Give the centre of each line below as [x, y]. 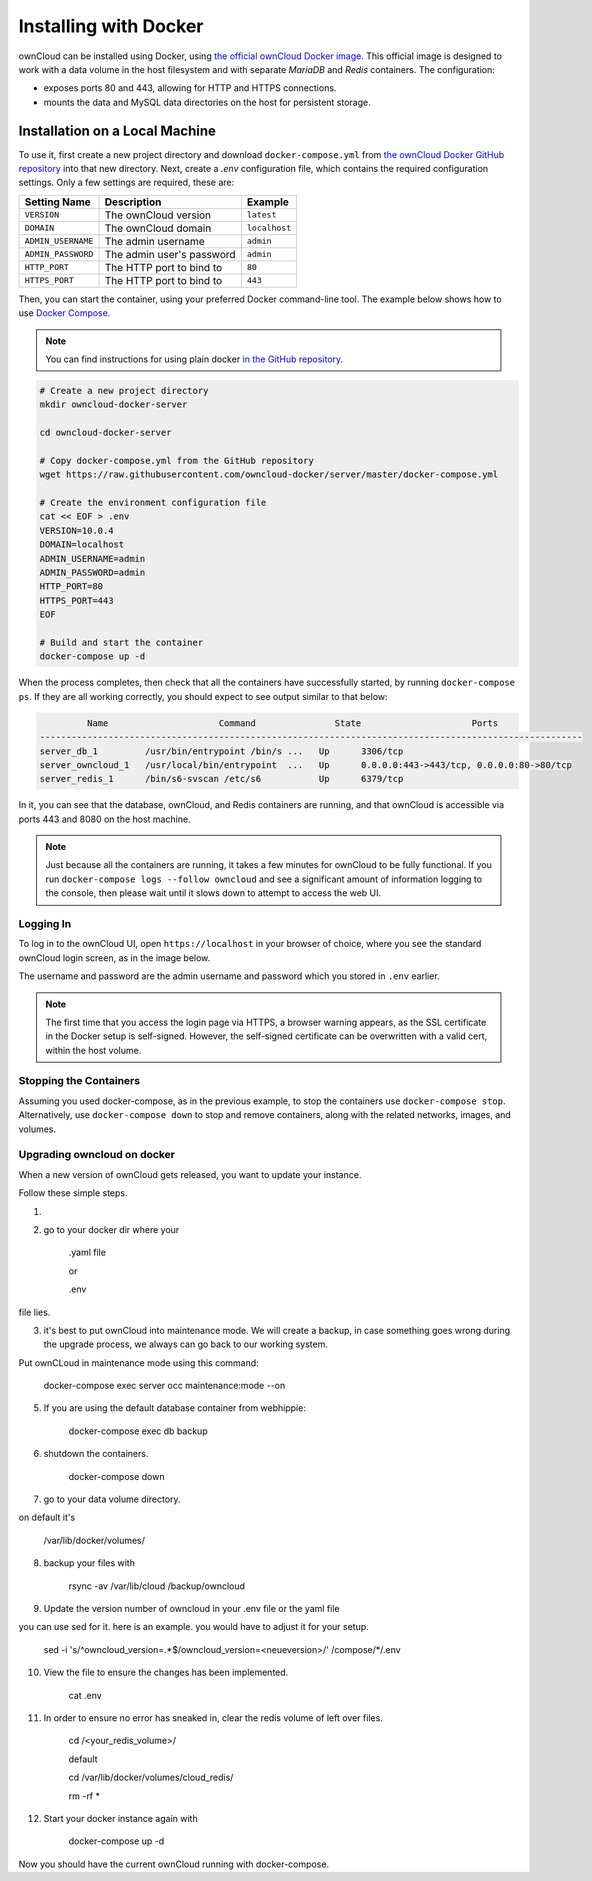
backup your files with [89, 1563]
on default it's [47, 1517]
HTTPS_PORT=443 [76, 600]
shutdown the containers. [96, 1454]
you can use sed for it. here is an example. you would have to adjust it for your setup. [193, 1627]
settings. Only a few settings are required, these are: [126, 182]
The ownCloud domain [158, 228]
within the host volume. [93, 1050]
